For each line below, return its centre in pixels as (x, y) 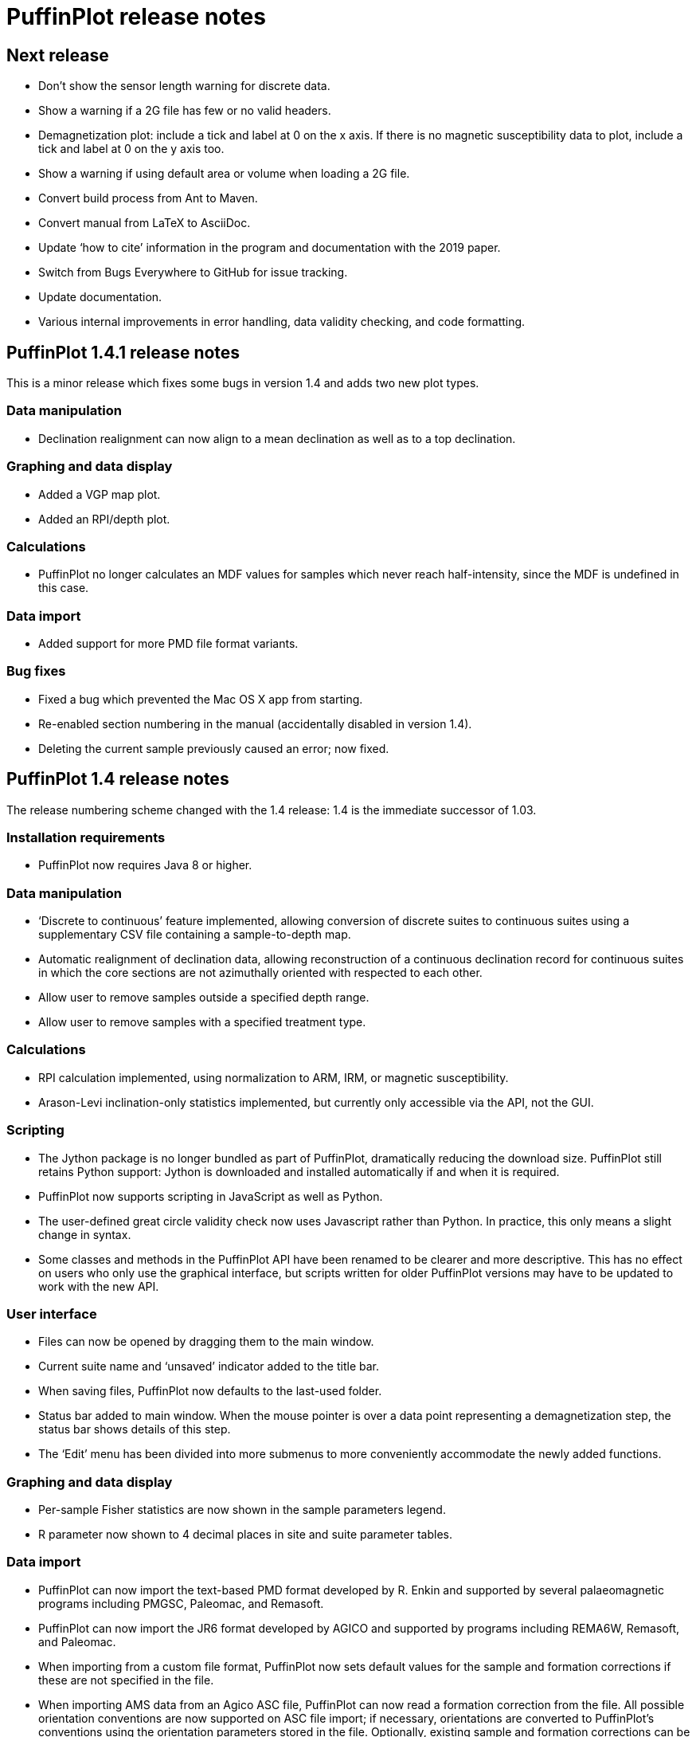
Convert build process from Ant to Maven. (148, 198)
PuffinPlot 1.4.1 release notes (123, 352)
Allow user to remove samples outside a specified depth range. (204, 998)
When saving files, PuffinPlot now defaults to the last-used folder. (210, 1391)
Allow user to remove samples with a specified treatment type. (202, 1022)
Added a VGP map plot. (100, 494)
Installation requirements (86, 837)
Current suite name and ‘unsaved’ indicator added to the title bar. (209, 1366)
